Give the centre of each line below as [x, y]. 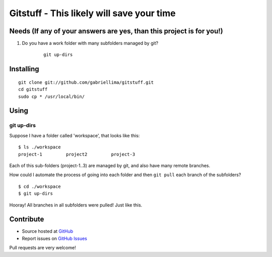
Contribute [27, 219]
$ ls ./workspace [40, 147]
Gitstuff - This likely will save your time [92, 13]
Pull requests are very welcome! [43, 248]
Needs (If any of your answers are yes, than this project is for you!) [116, 31]
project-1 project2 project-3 [77, 154]
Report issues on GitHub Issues [55, 238]
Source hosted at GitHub [48, 231]
